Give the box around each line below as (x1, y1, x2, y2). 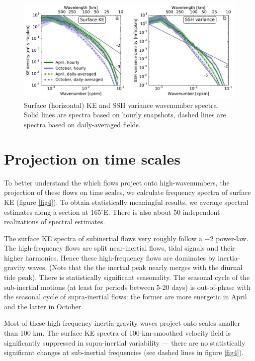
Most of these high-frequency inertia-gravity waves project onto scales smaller (4, 318, 241, 328)
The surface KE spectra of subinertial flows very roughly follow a (4, 233, 202, 243)
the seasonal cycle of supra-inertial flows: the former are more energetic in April (4, 291, 247, 302)
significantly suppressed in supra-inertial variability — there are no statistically (4, 337, 246, 348)
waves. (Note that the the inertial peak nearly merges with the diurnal (27, 262, 243, 272)
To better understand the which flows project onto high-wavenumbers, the (4, 177, 230, 187)
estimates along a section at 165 (4, 206, 101, 217)
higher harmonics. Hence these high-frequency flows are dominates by (4, 252, 216, 263)
